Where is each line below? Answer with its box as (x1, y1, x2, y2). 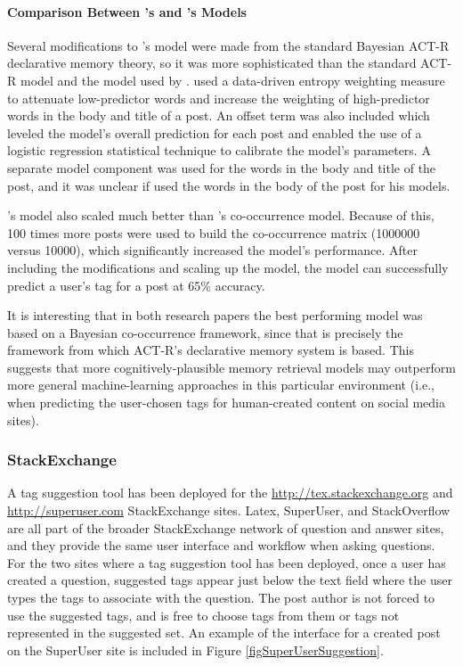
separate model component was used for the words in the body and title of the (7, 158, 436, 177)
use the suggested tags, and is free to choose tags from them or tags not (7, 605, 400, 624)
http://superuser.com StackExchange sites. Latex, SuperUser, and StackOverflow (7, 501, 451, 520)
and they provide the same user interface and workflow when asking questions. (7, 536, 435, 555)
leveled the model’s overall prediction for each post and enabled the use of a (7, 123, 422, 142)
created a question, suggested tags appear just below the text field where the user (7, 571, 452, 589)
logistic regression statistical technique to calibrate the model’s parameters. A (7, 141, 431, 160)
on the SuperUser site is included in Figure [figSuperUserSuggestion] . (7, 640, 384, 659)
